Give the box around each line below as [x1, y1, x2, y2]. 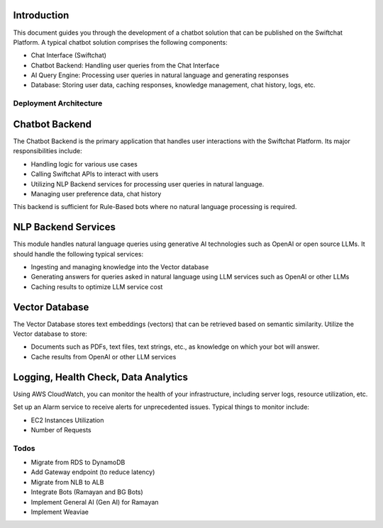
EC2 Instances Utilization [30, 415, 104, 425]
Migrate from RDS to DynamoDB [30, 458, 126, 467]
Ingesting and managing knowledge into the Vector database [30, 262, 209, 271]
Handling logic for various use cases [30, 159, 138, 168]
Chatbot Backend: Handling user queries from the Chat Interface [30, 61, 220, 69]
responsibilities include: [13, 147, 82, 155]
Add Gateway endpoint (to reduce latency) [30, 468, 155, 476]
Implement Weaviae [30, 507, 89, 516]
